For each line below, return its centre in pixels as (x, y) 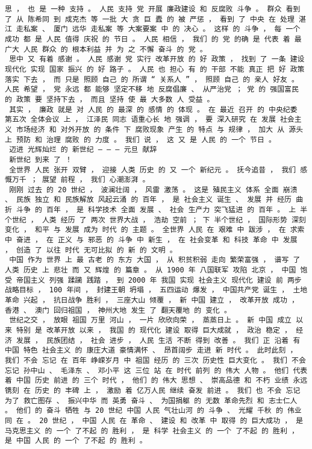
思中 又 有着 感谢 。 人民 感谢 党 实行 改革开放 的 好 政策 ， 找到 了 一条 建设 (157, 59)
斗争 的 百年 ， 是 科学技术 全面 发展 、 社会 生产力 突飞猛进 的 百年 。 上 (156, 210)
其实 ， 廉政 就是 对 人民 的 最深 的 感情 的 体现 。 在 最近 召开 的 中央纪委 (153, 109)
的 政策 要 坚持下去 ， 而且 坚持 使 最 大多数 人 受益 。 (110, 99)
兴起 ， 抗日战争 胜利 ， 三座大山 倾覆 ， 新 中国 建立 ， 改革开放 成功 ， (161, 300)
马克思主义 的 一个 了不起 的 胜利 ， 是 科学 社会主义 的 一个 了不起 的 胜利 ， (152, 431)
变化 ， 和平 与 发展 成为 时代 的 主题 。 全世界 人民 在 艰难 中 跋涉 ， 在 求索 (155, 230)
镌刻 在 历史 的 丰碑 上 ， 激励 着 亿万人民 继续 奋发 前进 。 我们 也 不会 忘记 (153, 390)
